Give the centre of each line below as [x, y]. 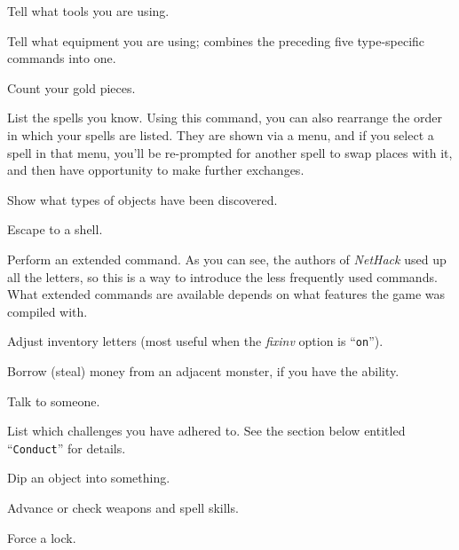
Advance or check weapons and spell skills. [123, 507]
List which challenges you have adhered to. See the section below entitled [206, 431]
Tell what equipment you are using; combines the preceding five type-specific [216, 40]
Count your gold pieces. [71, 87]
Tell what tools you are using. [88, 11]
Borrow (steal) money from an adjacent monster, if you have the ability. [203, 370]
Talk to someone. [54, 401]
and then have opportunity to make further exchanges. [156, 170]
